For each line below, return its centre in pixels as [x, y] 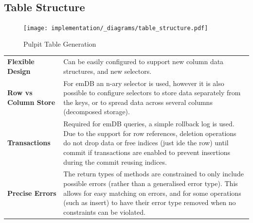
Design [19, 71]
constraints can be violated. [104, 212]
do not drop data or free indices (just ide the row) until [146, 143]
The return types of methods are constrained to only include [154, 174]
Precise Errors [32, 193]
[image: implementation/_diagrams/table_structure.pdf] [116, 28]
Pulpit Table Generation [60, 43]
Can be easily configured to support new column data [144, 61]
